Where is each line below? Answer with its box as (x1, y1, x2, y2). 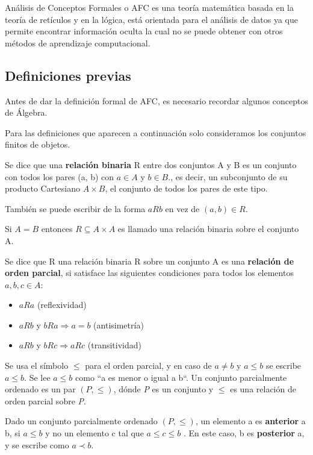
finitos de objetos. (5, 138, 70, 151)
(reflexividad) (37, 298, 87, 311)
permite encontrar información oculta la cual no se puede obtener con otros (5, 25, 283, 37)
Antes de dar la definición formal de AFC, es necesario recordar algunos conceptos (5, 94, 308, 107)
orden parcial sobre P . (5, 394, 86, 407)
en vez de (165, 202, 200, 215)
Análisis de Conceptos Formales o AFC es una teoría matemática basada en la (5, 1, 294, 13)
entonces (41, 222, 73, 235)
